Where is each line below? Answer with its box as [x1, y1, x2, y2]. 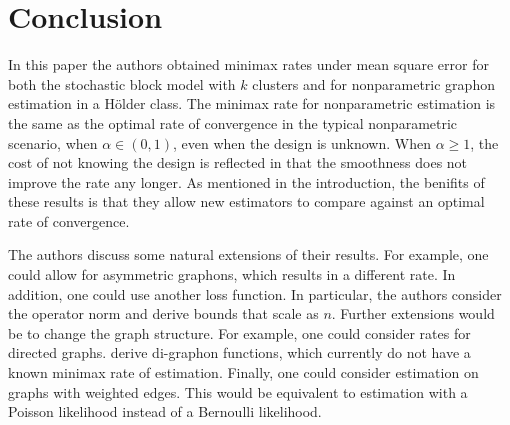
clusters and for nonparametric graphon [252, 73, 495, 94]
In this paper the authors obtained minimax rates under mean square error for [8, 54, 489, 75]
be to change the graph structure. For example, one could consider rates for [8, 322, 471, 343]
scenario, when [8, 132, 98, 153]
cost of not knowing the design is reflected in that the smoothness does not [8, 152, 468, 173]
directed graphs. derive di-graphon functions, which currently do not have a [8, 342, 471, 363]
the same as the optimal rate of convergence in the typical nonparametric [8, 112, 458, 133]
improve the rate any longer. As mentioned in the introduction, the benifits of [8, 171, 485, 192]
